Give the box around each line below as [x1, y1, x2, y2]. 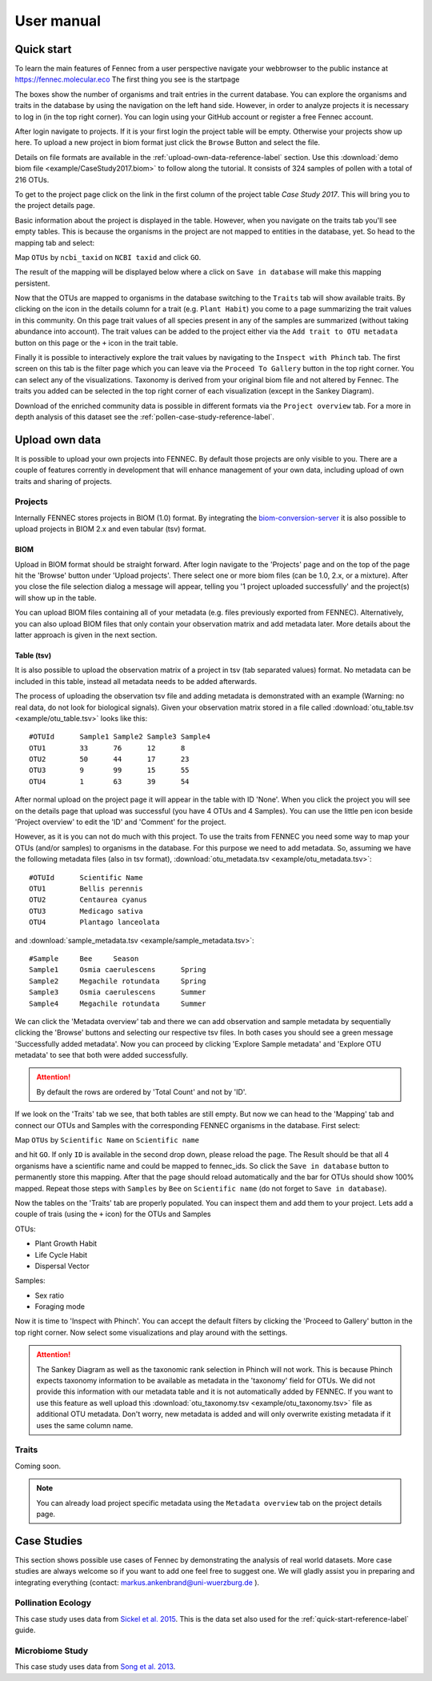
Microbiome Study [14, 1645, 89, 1656]
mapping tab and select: [14, 238, 95, 247]
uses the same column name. [36, 1420, 134, 1430]
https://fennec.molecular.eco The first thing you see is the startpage [14, 74, 240, 84]
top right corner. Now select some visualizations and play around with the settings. [14, 1327, 288, 1337]
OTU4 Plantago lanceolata [29, 918, 160, 927]
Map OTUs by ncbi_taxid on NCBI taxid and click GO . [14, 252, 202, 262]
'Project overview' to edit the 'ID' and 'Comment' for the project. [14, 817, 226, 827]
